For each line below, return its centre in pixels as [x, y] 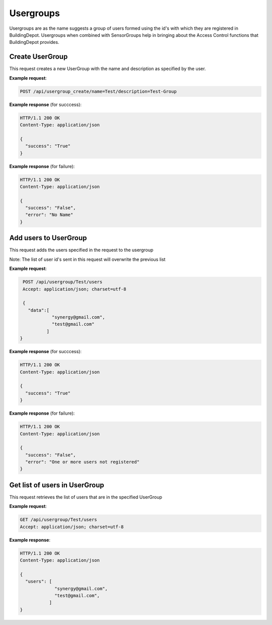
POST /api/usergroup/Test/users [63, 282]
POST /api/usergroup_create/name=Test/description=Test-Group [98, 91]
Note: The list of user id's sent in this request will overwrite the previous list [87, 259]
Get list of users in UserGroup [57, 485]
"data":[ [39, 310]
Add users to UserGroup [48, 238]
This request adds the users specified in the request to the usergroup [81, 250]
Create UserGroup [39, 57]
